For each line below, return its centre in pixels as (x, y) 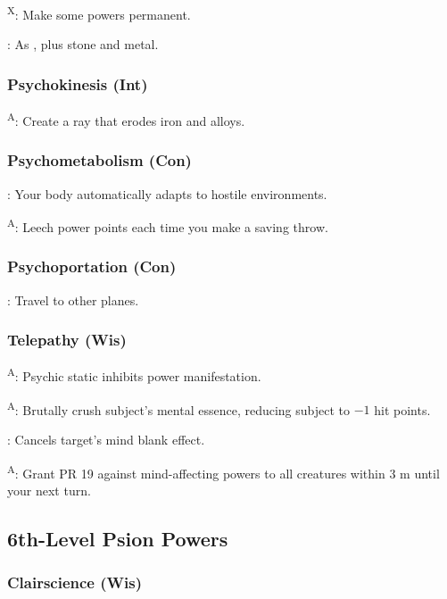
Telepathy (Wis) (67, 340)
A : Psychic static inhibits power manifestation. (134, 375)
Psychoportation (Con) (92, 266)
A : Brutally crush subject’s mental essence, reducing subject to (179, 408)
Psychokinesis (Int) (78, 83)
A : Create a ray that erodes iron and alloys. (126, 119)
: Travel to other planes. (73, 299)
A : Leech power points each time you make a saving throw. (168, 225)
